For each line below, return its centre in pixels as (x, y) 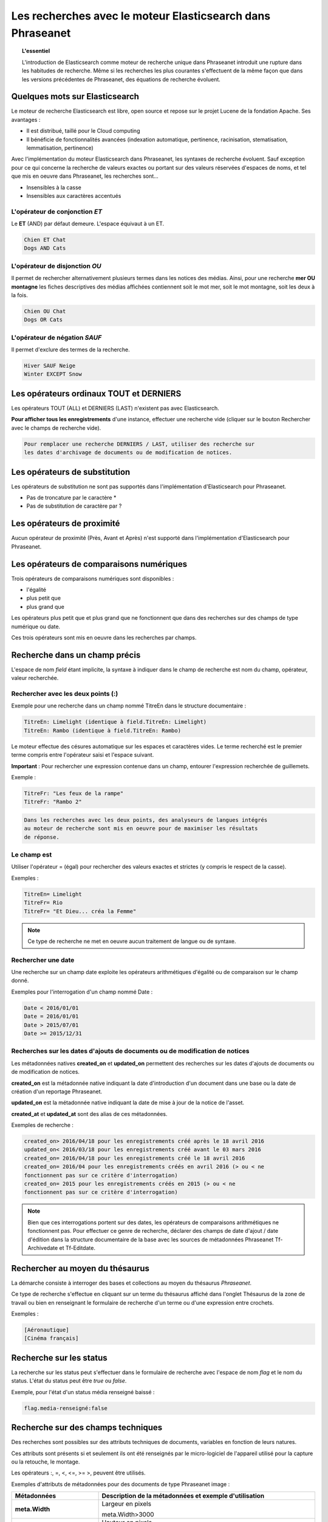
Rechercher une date (43, 960)
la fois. (20, 295)
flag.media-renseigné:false (66, 1408)
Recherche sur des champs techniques (87, 1428)
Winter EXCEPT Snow (53, 374)
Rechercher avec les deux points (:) (65, 694)
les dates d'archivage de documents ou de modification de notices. (128, 453)
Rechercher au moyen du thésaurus (80, 1268)
